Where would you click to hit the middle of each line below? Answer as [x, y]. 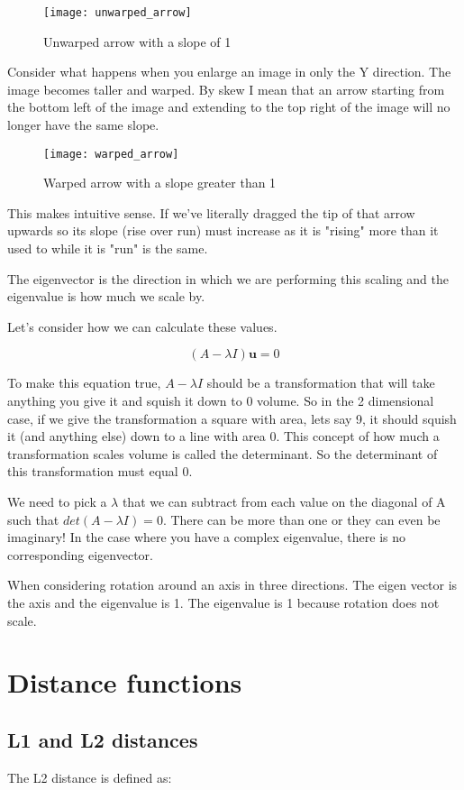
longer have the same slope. [83, 125]
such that [33, 519]
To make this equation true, [84, 383]
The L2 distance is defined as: [90, 777]
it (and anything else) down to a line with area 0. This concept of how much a [223, 436]
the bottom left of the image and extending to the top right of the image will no [229, 107]
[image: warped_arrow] [111, 154]
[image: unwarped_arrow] [118, 13]
